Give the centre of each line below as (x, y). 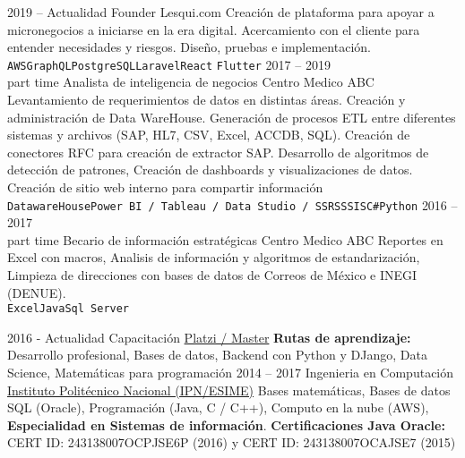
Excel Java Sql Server (69, 309)
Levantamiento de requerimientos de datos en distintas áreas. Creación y (207, 100)
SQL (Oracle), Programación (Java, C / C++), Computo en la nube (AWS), (218, 407)
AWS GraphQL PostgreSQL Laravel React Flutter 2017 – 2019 (169, 64)
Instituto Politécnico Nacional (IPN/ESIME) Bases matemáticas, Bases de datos (229, 390)
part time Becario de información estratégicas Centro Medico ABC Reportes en (225, 239)
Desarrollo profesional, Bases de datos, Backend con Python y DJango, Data (217, 355)
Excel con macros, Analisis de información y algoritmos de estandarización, (214, 257)
